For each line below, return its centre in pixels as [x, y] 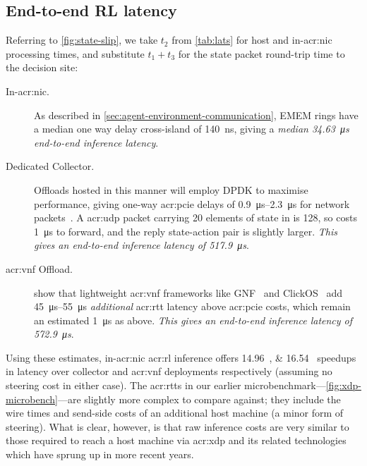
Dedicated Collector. [50, 166]
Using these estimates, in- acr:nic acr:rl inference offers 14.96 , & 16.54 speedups [181, 357]
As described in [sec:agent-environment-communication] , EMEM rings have [196, 115]
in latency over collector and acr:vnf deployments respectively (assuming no [169, 371]
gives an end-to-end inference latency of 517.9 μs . [142, 245]
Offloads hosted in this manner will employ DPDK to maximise [171, 189]
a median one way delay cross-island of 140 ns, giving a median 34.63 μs [192, 129]
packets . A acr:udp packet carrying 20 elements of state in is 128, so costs [195, 217]
